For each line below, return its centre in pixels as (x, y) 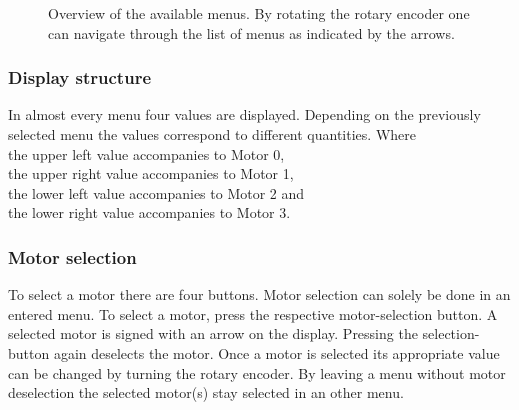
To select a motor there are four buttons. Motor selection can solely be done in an (259, 294)
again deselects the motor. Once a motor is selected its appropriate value (276, 352)
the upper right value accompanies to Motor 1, (151, 173)
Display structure (80, 77)
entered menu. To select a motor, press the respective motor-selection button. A (253, 313)
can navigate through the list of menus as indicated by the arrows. (251, 32)
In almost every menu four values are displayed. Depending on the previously (244, 114)
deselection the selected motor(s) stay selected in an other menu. (206, 392)
